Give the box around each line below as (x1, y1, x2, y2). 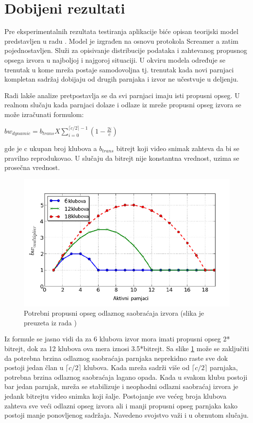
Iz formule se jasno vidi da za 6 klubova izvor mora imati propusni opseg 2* (4, 334, 230, 344)
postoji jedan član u (4, 362, 64, 372)
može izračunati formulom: (4, 109, 84, 119)
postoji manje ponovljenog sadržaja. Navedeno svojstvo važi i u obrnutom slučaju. (4, 410, 249, 420)
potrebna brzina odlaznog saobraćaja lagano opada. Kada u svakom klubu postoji (4, 372, 248, 382)
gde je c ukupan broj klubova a (4, 143, 97, 153)
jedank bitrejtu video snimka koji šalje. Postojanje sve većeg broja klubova (4, 390, 227, 401)
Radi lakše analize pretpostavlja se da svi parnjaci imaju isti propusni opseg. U (4, 90, 240, 100)
